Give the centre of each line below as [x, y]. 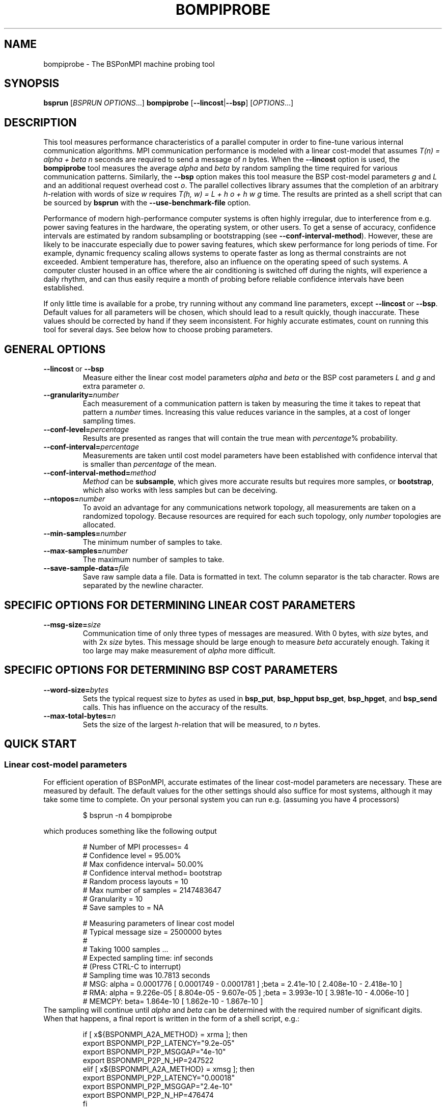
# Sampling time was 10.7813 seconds [146, 975]
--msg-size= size [72, 624]
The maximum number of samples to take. [154, 560]
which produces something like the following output [130, 831]
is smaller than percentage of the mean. [149, 464]
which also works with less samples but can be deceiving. [180, 490]
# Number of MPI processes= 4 [136, 847]
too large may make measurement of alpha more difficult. [179, 650]
